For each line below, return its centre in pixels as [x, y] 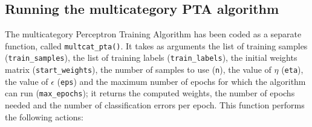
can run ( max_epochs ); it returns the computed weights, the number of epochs [150, 93]
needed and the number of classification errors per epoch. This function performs [155, 105]
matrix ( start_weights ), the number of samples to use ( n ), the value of [138, 70]
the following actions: [44, 116]
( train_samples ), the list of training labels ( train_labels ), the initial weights [151, 57]
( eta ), [292, 70]
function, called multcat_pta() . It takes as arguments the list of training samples [156, 45]
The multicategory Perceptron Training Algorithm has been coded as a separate [153, 34]
